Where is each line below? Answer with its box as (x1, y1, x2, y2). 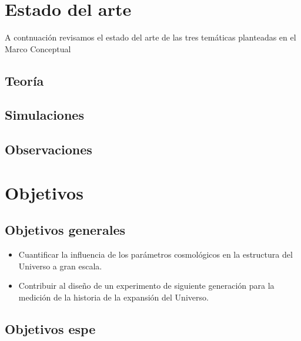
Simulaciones (5, 106, 84, 124)
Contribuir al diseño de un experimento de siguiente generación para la (18, 279, 275, 292)
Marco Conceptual (5, 42, 71, 55)
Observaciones (5, 140, 92, 158)
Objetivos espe (5, 320, 96, 337)
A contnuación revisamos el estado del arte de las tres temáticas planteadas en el (5, 31, 296, 43)
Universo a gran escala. (18, 259, 102, 272)
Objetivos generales (5, 221, 126, 239)
